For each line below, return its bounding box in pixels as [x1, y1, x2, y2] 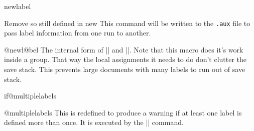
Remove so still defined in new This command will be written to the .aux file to [4, 17, 250, 28]
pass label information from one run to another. [4, 27, 151, 38]
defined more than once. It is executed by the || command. [4, 117, 184, 127]
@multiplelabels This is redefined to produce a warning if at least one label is [4, 107, 242, 117]
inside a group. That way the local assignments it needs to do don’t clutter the [4, 54, 247, 64]
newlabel [4, 1, 31, 11]
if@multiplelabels [4, 90, 56, 101]
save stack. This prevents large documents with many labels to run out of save [4, 64, 245, 74]
